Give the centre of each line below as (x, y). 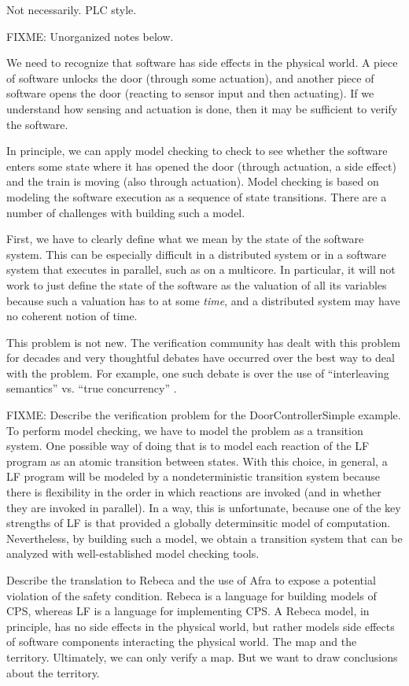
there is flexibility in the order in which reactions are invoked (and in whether (194, 492)
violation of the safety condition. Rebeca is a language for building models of (192, 595)
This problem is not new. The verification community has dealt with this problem (203, 342)
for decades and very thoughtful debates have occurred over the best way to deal (201, 358)
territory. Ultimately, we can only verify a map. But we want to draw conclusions (202, 656)
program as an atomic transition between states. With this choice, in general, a (197, 461)
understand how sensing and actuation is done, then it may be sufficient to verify (202, 108)
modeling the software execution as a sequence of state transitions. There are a (197, 196)
